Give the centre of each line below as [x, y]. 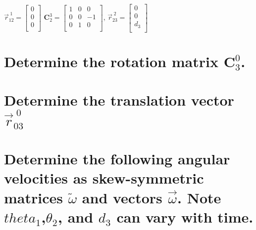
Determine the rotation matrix [111, 61]
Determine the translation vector [119, 100]
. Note [199, 197]
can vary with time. [185, 216]
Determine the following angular [117, 159]
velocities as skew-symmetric [104, 178]
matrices [33, 197]
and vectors [122, 197]
